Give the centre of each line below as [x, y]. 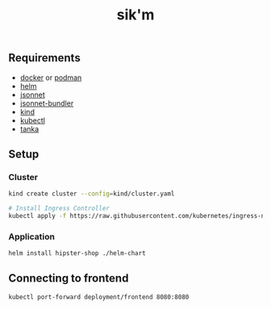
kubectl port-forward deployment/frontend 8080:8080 [99, 297]
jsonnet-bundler [47, 103]
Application [31, 236]
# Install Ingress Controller [59, 209]
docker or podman [51, 77]
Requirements [44, 58]
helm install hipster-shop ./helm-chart [77, 253]
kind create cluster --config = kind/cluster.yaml [92, 194]
